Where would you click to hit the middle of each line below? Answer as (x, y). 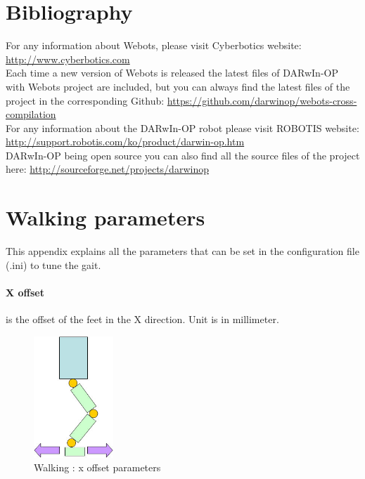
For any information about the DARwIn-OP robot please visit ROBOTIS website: (182, 127)
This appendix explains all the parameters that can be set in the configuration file (182, 251)
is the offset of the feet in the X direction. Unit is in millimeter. (142, 319)
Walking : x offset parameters (97, 467)
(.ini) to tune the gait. (53, 264)
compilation (31, 114)
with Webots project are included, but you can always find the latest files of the (178, 86)
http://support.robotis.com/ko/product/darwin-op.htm (125, 142)
